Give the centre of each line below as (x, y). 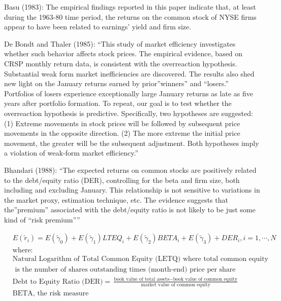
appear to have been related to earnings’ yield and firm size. (98, 27)
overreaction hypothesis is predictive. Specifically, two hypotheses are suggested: (129, 113)
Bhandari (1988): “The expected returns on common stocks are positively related (130, 170)
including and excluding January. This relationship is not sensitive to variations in (132, 190)
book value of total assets (142, 279)
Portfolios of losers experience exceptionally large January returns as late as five (129, 93)
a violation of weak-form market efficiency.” (71, 153)
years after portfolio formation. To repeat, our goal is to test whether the (118, 103)
